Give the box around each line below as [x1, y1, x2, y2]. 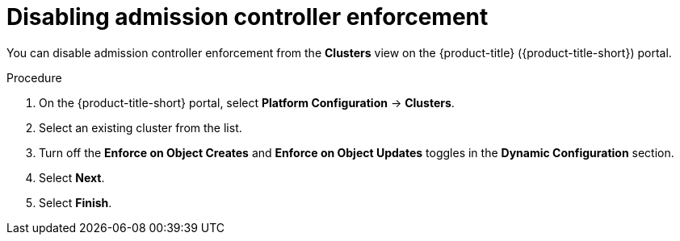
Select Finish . [39, 195, 112, 210]
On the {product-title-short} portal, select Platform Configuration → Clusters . [39, 95, 455, 110]
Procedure [6, 70, 62, 85]
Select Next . [39, 170, 105, 185]
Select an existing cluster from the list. [39, 120, 242, 135]
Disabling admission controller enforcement [6, 3, 489, 31]
